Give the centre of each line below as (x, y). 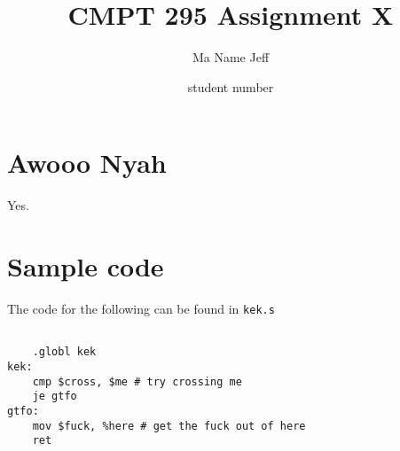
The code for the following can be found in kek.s (141, 308)
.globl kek (64, 352)
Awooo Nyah (87, 163)
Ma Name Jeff (231, 57)
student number (231, 86)
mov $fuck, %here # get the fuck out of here (169, 426)
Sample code (86, 266)
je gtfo (55, 397)
